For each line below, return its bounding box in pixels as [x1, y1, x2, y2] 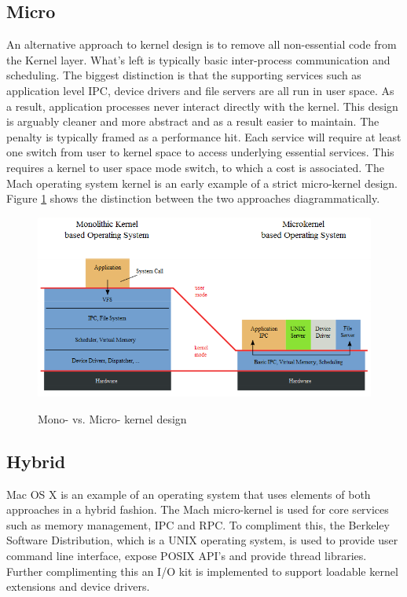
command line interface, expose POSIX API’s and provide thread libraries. [6, 547, 367, 563]
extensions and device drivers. [6, 578, 150, 595]
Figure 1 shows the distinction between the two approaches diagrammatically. [6, 190, 380, 207]
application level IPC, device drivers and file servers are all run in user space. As [6, 82, 394, 98]
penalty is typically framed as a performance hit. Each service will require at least [6, 128, 401, 145]
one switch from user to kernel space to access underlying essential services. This [6, 144, 394, 160]
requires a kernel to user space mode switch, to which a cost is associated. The [6, 159, 384, 175]
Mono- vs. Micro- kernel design [38, 410, 187, 427]
